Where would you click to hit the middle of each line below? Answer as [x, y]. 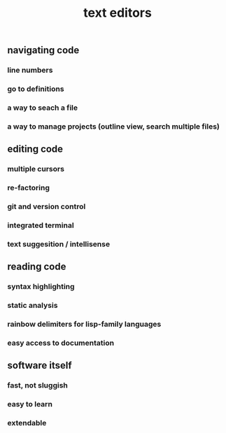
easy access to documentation [61, 343]
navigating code [43, 50]
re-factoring [29, 188]
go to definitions [36, 89]
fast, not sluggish [37, 385]
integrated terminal [41, 225]
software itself [40, 365]
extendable [27, 423]
